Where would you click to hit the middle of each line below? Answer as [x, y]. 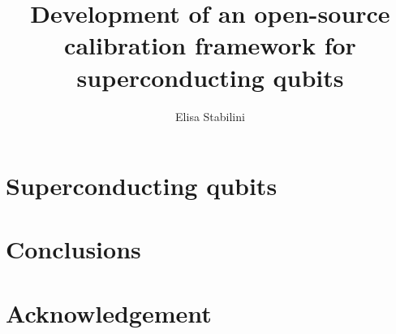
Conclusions [73, 249]
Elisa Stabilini [210, 116]
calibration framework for [210, 45]
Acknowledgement [109, 312]
